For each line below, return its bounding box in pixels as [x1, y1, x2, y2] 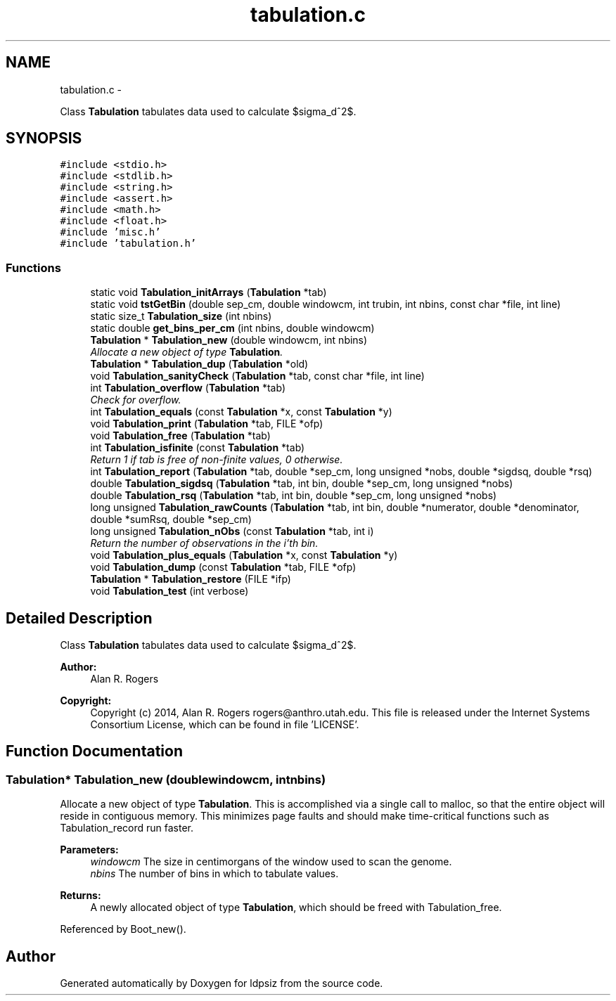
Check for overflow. [90, 394, 181, 406]
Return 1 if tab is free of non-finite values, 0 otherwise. [90, 453, 343, 466]
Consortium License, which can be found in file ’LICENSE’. [90, 718, 359, 731]
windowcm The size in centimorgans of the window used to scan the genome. [90, 855, 452, 868]
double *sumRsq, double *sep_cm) [90, 513, 252, 526]
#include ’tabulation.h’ [60, 238, 197, 250]
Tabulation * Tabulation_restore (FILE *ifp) [90, 573, 291, 586]
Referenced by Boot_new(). [60, 923, 186, 936]
